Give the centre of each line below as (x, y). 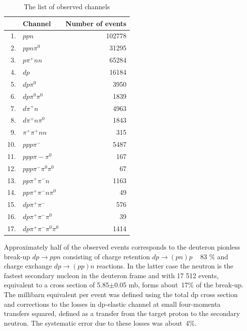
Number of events (96, 23)
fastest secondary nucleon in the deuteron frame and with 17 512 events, (111, 275)
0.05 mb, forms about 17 (151, 285)
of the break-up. (220, 285)
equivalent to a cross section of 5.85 (57, 285)
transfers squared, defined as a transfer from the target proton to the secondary (122, 313)
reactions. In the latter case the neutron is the (165, 266)
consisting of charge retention (107, 256)
